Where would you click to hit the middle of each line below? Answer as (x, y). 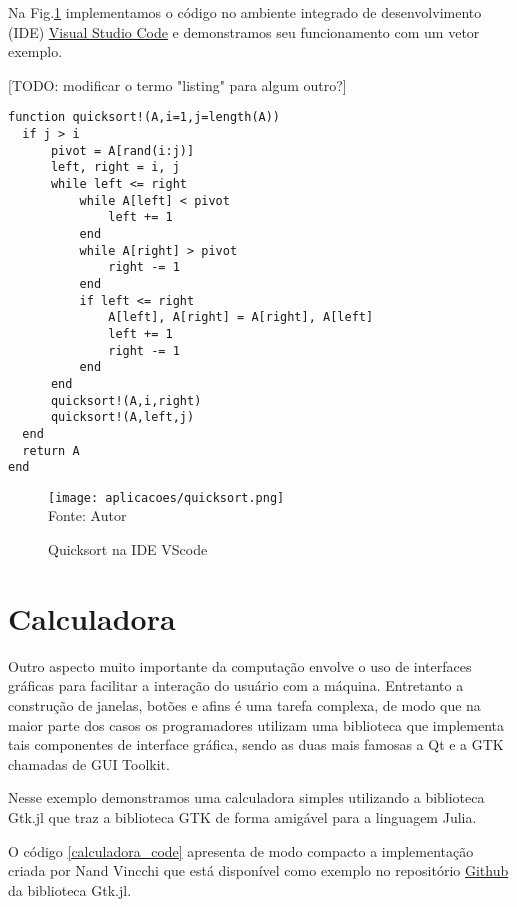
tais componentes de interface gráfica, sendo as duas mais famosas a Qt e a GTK (256, 744)
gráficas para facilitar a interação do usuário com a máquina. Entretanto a (236, 685)
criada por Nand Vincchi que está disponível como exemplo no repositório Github (258, 870)
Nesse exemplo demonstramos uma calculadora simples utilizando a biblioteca (246, 797)
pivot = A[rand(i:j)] (122, 150)
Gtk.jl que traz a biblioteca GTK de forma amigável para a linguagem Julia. (242, 816)
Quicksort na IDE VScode (128, 549)
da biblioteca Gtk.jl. (70, 889)
